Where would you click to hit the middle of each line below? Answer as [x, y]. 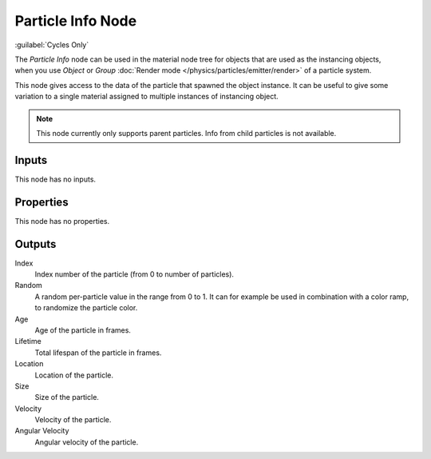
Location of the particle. [74, 375]
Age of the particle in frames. [83, 330]
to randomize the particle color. [86, 308]
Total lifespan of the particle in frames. [98, 353]
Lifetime [28, 341]
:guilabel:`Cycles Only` [52, 45]
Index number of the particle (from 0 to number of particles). [134, 274]
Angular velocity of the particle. [87, 442]
